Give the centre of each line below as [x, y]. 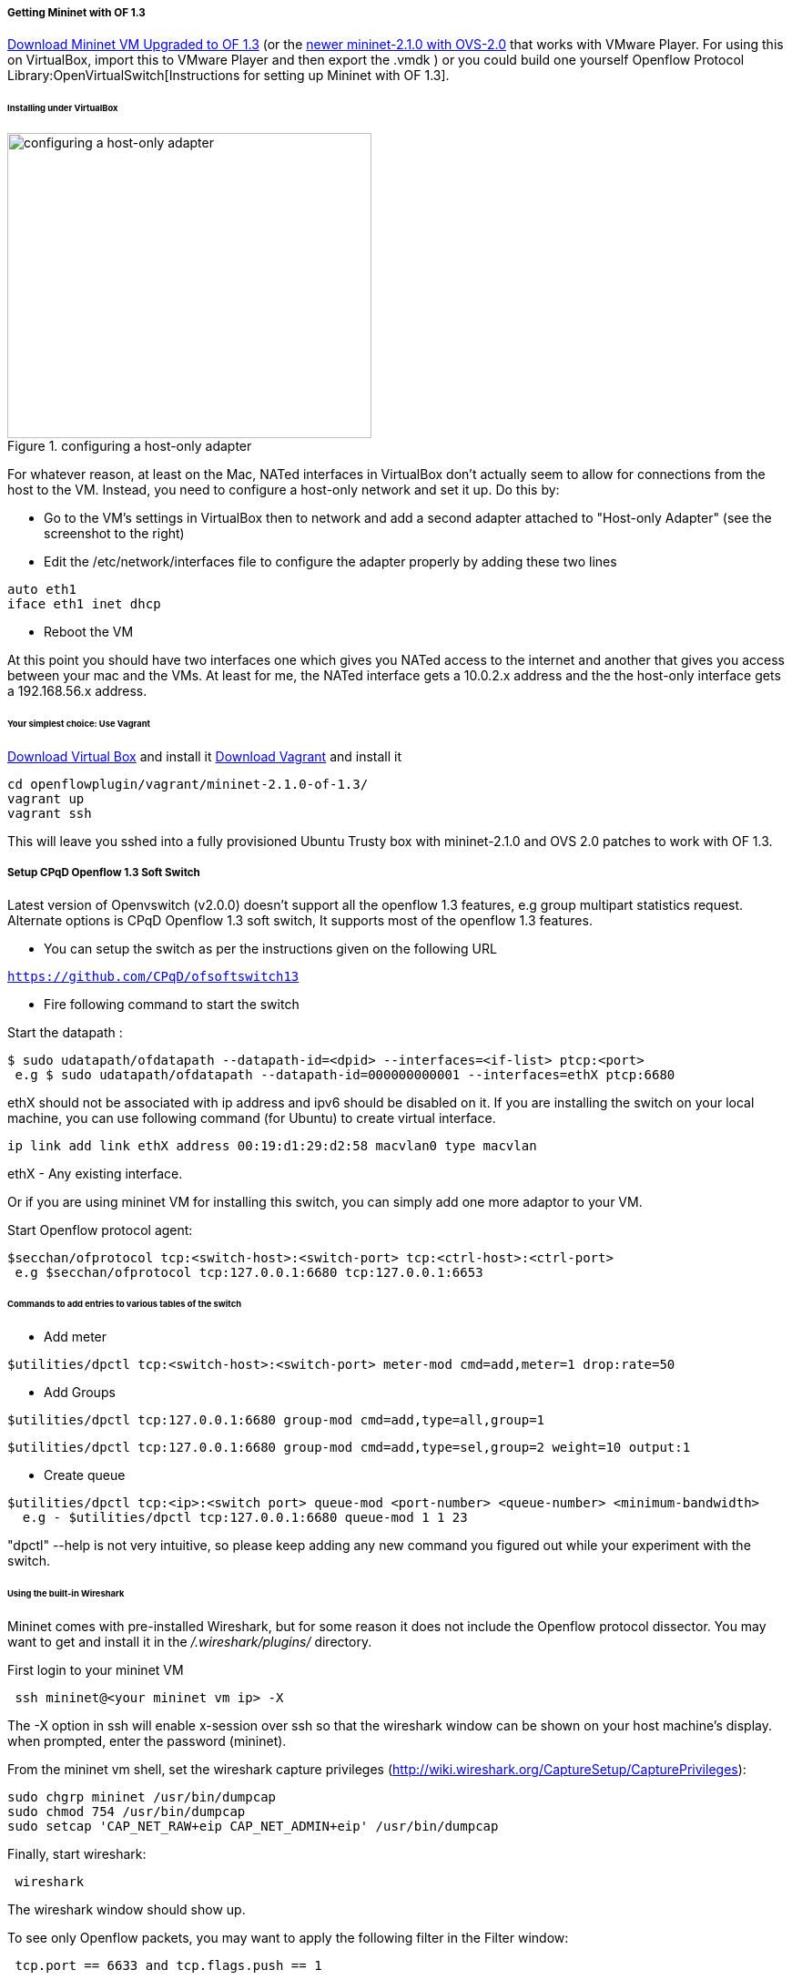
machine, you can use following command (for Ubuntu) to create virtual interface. [252, 1118]
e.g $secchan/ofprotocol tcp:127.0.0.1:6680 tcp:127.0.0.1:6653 [249, 1272]
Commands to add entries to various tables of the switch [124, 1304]
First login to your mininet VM [96, 1669]
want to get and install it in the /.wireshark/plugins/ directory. [190, 1641]
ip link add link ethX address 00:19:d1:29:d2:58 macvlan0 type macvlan [272, 1145]
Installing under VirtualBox [63, 108]
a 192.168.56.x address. [77, 691]
